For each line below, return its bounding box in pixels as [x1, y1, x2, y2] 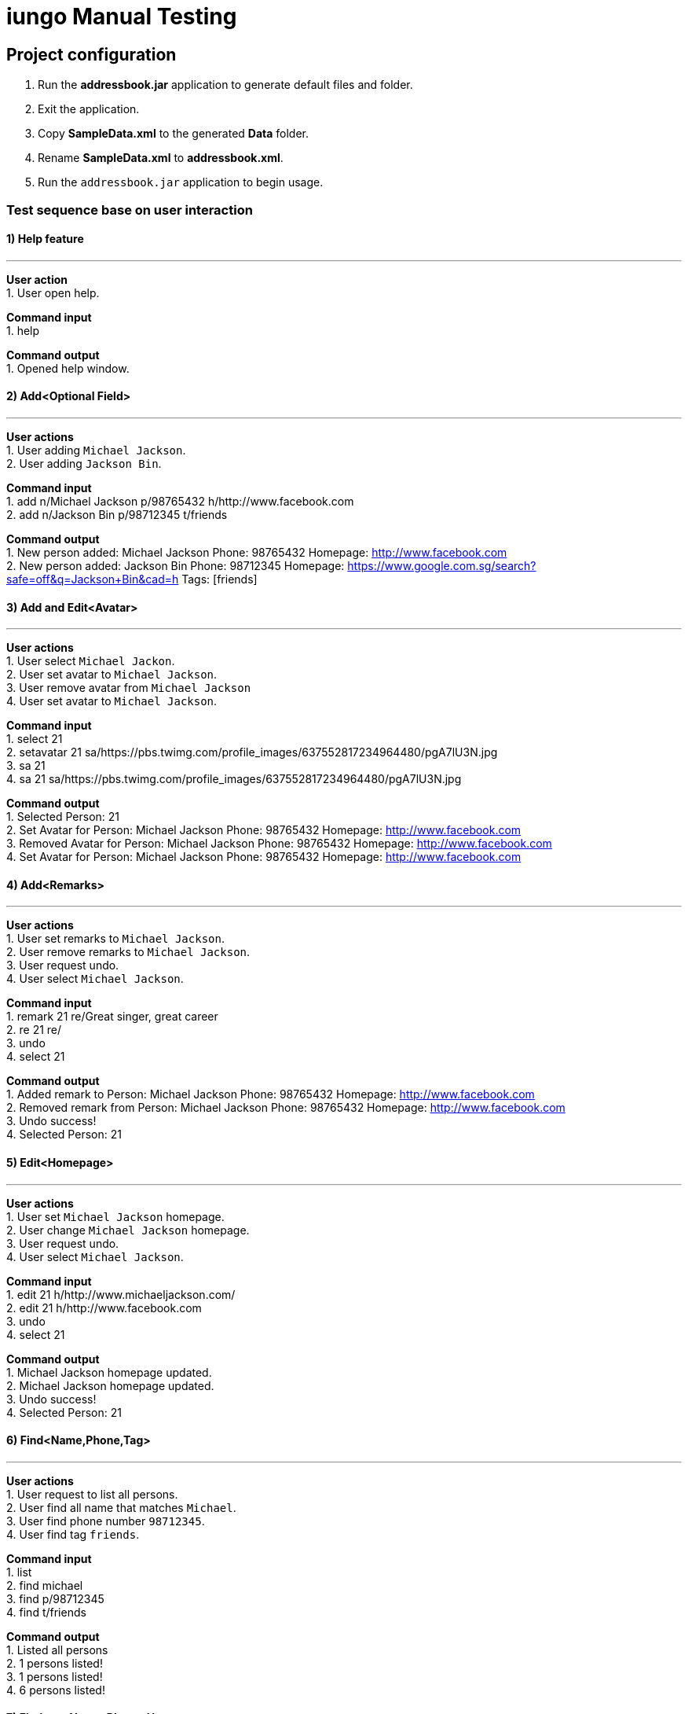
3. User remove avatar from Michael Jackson [6, 681, 251, 695]
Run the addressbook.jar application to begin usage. [38, 175, 324, 189]
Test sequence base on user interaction [6, 201, 253, 218]
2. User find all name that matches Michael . [6, 1500, 236, 1514]
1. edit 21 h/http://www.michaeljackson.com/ [6, 1287, 236, 1301]
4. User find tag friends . [6, 1527, 140, 1541]
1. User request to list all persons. [6, 1487, 178, 1501]
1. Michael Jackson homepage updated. [6, 1365, 212, 1379]
